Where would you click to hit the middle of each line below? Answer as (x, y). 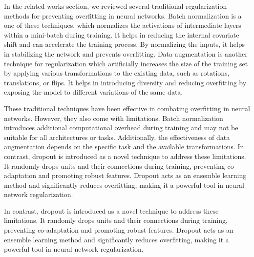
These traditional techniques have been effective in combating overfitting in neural (127, 108)
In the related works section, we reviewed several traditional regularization (116, 6)
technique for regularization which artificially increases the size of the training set (126, 63)
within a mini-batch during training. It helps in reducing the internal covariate (122, 34)
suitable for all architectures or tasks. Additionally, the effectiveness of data (117, 137)
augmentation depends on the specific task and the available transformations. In (124, 147)
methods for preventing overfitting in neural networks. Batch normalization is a (123, 15)
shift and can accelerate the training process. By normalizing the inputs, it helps (125, 44)
